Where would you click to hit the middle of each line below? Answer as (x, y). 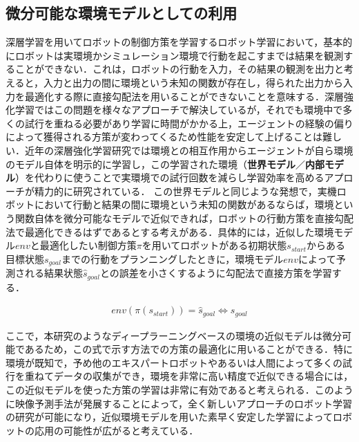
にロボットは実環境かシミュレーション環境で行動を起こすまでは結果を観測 (175, 55)
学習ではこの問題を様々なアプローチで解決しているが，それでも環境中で (179, 110)
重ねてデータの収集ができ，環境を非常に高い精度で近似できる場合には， (189, 376)
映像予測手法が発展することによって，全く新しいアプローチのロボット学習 (183, 403)
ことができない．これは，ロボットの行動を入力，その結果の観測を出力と (179, 69)
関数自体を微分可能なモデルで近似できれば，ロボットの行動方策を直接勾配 (184, 218)
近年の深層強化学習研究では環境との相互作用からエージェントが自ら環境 (189, 150)
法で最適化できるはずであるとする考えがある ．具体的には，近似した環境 (170, 231)
